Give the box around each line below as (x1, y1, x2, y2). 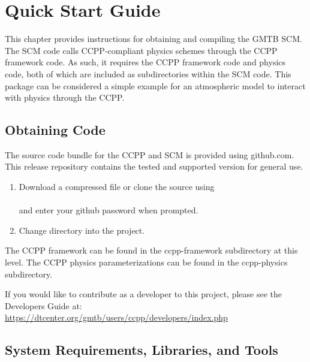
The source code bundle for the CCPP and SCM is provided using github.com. (5, 148, 294, 161)
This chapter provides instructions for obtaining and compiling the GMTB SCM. (5, 32, 302, 45)
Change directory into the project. (19, 224, 145, 236)
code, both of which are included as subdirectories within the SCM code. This (5, 67, 291, 80)
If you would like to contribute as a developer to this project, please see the (5, 288, 282, 300)
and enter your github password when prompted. (19, 204, 198, 216)
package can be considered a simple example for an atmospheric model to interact (5, 79, 306, 92)
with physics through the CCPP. (5, 91, 125, 104)
